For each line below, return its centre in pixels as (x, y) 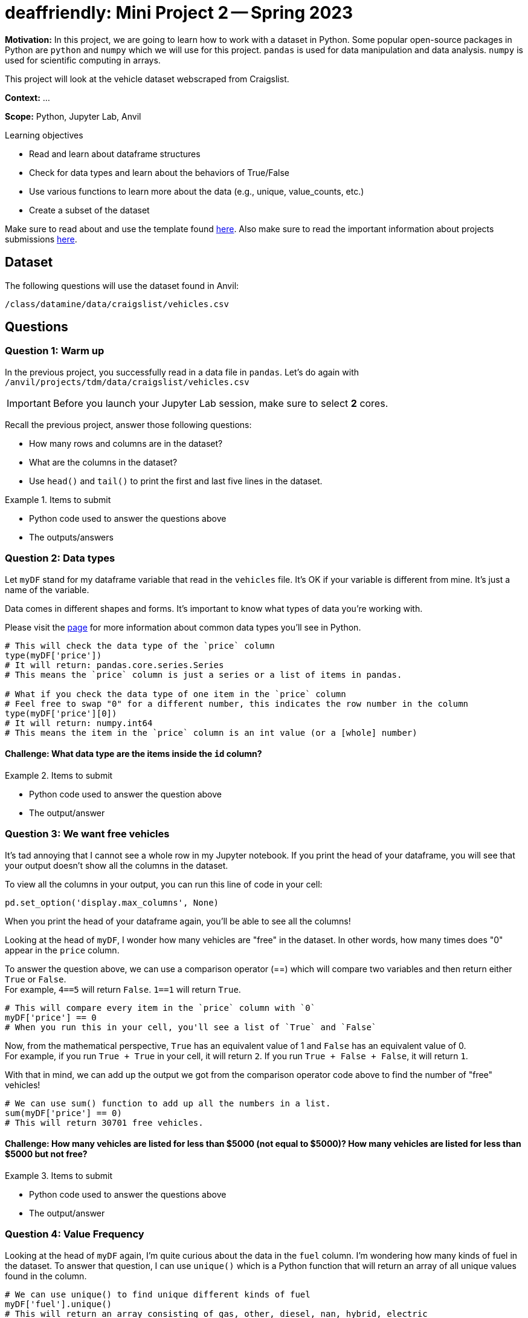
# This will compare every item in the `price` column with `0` (160, 1008)
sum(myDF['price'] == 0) (63, 1113)
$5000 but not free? (46, 1154)
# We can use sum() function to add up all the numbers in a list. (168, 1103)
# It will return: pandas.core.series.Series (114, 665)
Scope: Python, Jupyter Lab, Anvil (73, 116)
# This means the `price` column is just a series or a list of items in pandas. (204, 674)
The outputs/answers (71, 537)
